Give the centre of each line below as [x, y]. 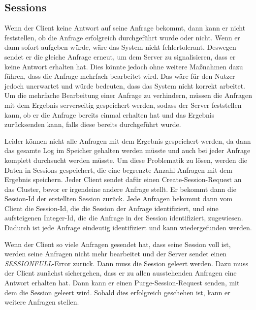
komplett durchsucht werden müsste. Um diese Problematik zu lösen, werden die [126, 160]
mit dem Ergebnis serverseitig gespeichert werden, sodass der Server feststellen [123, 105]
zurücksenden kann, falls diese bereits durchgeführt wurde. [93, 124]
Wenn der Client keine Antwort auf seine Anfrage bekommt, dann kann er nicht [125, 28]
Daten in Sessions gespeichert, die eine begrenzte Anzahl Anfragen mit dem [118, 170]
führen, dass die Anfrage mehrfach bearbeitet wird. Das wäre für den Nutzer [120, 76]
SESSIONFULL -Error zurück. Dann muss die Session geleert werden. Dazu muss [127, 263]
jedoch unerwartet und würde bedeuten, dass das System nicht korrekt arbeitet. [125, 85]
